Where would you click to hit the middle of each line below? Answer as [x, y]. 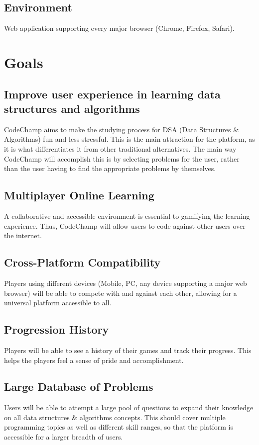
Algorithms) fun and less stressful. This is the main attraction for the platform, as [129, 139]
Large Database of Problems [79, 387]
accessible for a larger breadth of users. [64, 437]
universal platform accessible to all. [58, 303]
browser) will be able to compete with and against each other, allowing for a [121, 293]
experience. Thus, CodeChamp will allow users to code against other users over [125, 225]
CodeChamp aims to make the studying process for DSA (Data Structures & [122, 129]
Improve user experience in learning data [112, 94]
